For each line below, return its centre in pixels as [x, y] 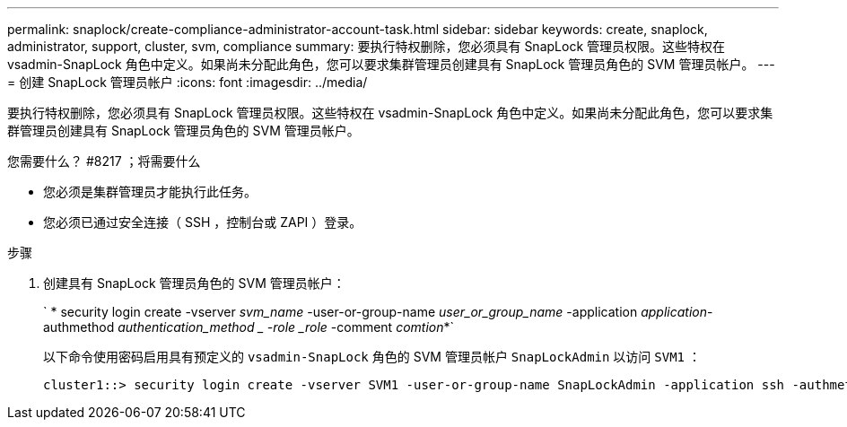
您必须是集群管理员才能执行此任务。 [150, 192]
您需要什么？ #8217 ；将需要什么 [104, 161]
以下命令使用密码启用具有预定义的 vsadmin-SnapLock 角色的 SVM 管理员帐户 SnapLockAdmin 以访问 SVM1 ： [372, 357]
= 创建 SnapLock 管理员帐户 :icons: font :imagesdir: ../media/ [188, 82]
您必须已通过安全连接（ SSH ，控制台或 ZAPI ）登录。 [203, 222]
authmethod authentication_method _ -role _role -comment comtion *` [249, 327]
